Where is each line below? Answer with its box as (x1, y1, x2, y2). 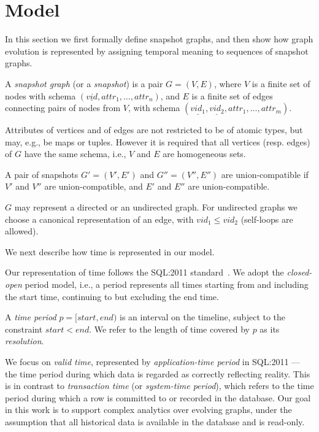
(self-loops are (240, 212, 293, 225)
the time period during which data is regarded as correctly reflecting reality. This (5, 367, 310, 380)
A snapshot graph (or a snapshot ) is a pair (5, 77, 163, 90)
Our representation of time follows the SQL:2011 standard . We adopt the (5, 266, 284, 279)
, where (213, 77, 242, 90)
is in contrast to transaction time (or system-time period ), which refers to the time (5, 379, 314, 392)
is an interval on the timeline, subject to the (119, 310, 286, 323)
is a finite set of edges (191, 89, 273, 102)
